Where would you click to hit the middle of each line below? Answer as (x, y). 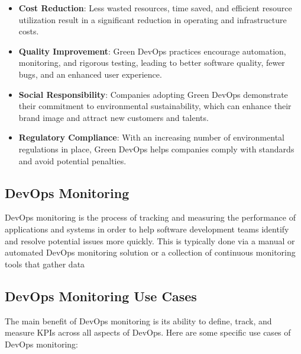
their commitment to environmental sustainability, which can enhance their (155, 106)
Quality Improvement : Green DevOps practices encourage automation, (152, 51)
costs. (29, 31)
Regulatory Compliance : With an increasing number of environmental (151, 137)
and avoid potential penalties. (72, 160)
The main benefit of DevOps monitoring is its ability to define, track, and (138, 320)
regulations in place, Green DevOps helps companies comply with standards (156, 149)
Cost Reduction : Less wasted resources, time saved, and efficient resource (155, 8)
